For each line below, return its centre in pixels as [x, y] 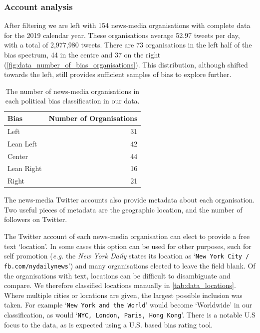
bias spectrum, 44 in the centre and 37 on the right [82, 54]
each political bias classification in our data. [72, 101]
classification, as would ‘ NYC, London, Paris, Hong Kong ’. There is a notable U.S [130, 314]
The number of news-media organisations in [73, 91]
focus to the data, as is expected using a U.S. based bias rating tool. [109, 324]
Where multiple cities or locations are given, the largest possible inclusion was [123, 295]
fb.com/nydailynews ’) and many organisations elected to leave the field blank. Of [130, 265]
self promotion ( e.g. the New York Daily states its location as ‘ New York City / [127, 256]
